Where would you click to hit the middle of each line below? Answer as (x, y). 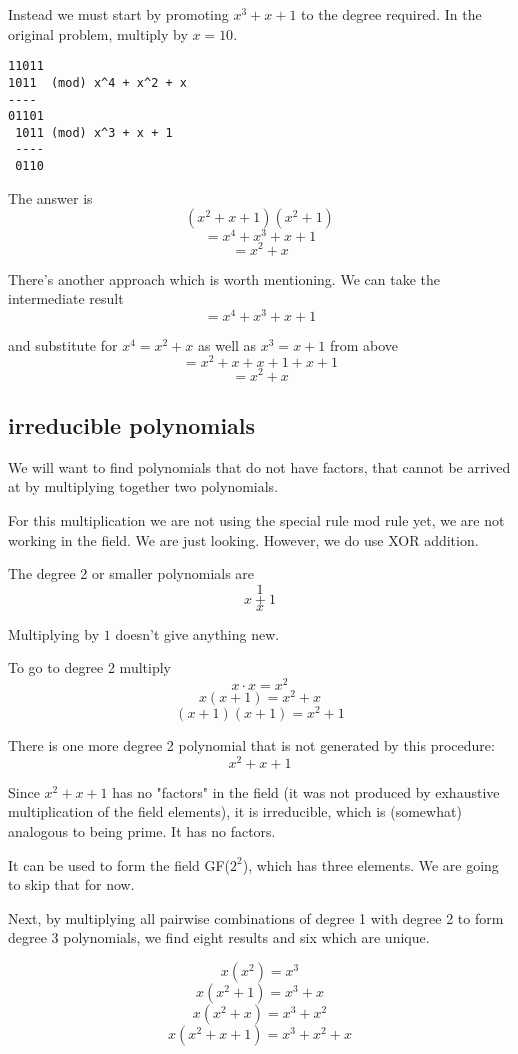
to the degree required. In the (391, 14)
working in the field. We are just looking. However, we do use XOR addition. (243, 539)
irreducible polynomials (132, 424)
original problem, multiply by (98, 33)
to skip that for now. (71, 884)
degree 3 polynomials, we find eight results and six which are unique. (219, 937)
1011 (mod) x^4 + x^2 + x (97, 82)
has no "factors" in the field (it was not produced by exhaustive (306, 791)
